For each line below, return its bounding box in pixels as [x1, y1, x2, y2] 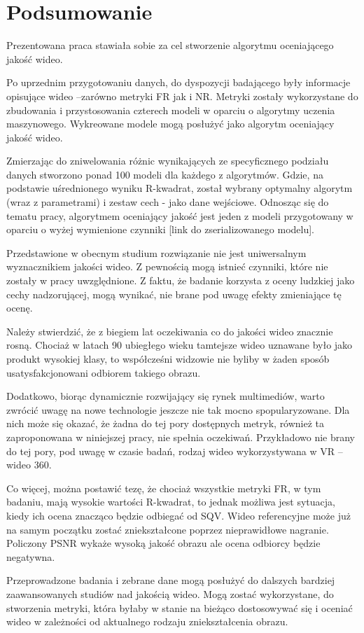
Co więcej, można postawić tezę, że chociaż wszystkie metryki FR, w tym [6, 480, 321, 495]
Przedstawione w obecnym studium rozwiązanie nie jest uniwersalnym [6, 245, 307, 260]
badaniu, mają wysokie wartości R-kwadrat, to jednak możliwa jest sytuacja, [6, 494, 335, 509]
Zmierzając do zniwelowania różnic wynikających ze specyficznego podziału [6, 153, 329, 168]
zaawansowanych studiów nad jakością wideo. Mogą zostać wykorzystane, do [6, 586, 334, 601]
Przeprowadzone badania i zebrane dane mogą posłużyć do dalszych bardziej [6, 573, 335, 587]
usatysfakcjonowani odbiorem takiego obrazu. [6, 365, 201, 380]
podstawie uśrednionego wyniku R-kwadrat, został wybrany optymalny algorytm [6, 181, 353, 195]
